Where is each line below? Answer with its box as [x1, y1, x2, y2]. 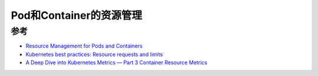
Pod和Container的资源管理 [11, 9, 143, 22]
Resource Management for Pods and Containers [25, 42, 143, 49]
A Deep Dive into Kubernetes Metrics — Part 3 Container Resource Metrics [25, 59, 207, 66]
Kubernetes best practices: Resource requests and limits [25, 51, 163, 58]
